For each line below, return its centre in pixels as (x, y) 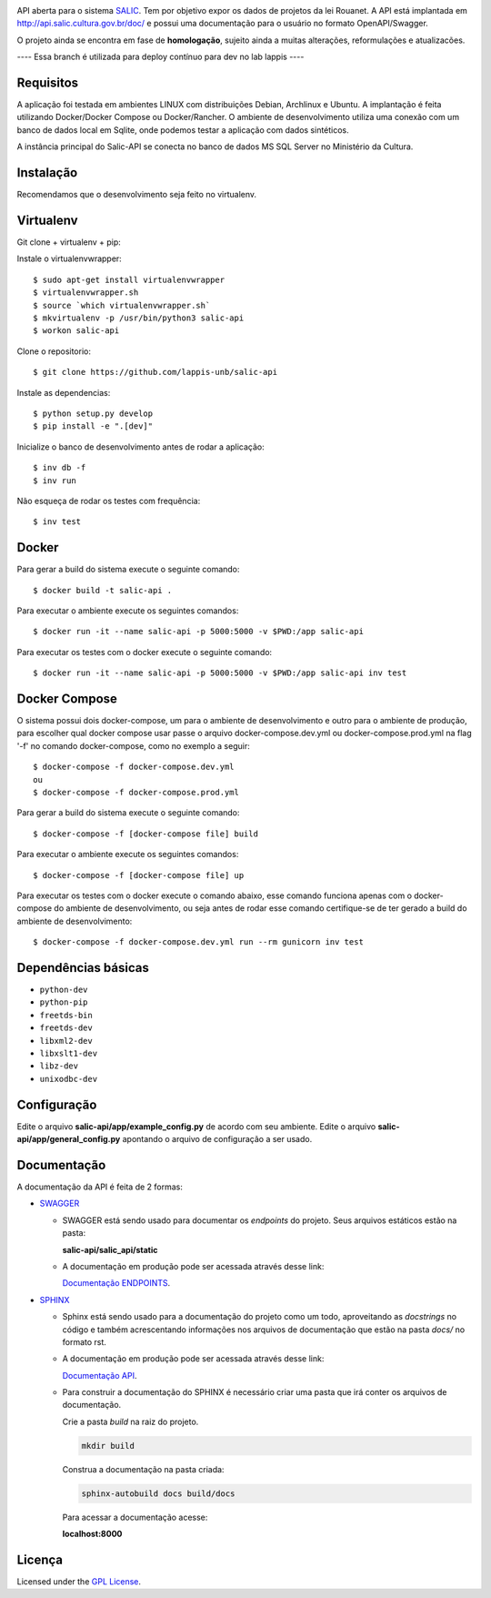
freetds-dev (66, 1028)
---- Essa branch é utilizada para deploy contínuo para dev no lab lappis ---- (160, 57)
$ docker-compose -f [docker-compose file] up (139, 875)
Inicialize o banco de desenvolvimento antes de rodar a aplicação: (141, 447)
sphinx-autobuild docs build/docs (158, 1493)
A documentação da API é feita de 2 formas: (100, 1187)
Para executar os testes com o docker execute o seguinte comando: (145, 652)
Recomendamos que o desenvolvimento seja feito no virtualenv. (137, 195)
